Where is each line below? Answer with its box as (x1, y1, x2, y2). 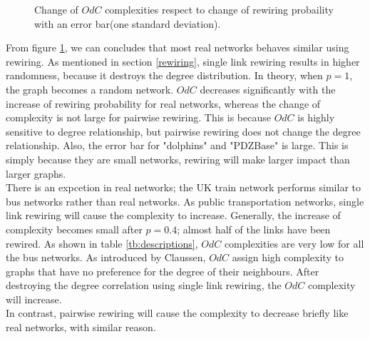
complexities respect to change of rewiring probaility (105, 2, 334, 16)
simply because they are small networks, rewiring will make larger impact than (6, 151, 350, 166)
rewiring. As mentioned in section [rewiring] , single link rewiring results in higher (6, 54, 360, 69)
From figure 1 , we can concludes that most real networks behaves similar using (6, 40, 349, 55)
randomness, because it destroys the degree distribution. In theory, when (6, 68, 323, 83)
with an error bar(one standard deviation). (34, 16, 221, 31)
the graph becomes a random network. (6, 81, 174, 96)
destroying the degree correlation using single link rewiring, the (6, 278, 282, 293)
